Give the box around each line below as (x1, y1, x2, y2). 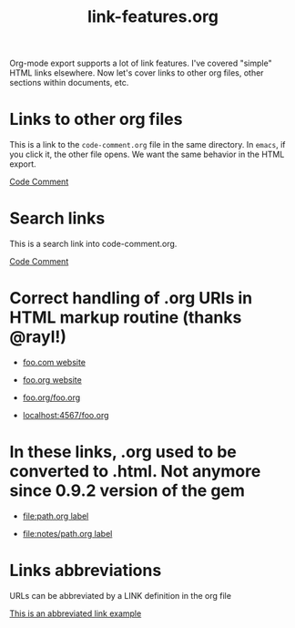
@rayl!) (9, 326, 66, 347)
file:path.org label (22, 510, 89, 521)
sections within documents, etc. (9, 77, 129, 88)
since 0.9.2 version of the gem (9, 480, 246, 501)
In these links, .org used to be (9, 442, 237, 462)
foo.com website (22, 357, 86, 367)
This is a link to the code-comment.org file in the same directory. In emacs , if (9, 139, 286, 150)
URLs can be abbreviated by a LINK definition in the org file (9, 590, 232, 601)
